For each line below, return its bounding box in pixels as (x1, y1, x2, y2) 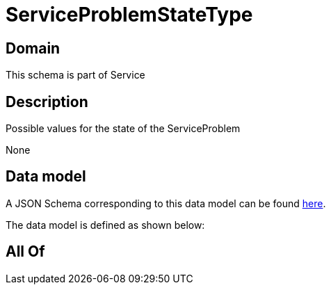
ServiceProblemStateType (6, 3, 253, 26)
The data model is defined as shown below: (6, 218, 205, 231)
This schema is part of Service (6, 69, 145, 81)
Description (6, 92, 88, 111)
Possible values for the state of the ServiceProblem (6, 122, 241, 135)
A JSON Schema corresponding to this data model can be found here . (6, 197, 326, 209)
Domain (6, 39, 60, 57)
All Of (6, 243, 45, 261)
